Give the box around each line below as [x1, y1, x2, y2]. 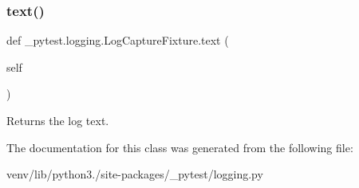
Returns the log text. [6, 112, 109, 128]
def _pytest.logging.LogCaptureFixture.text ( [6, 32, 229, 49]
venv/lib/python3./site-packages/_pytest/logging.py [6, 166, 263, 182]
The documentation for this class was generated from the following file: [6, 139, 353, 155]
